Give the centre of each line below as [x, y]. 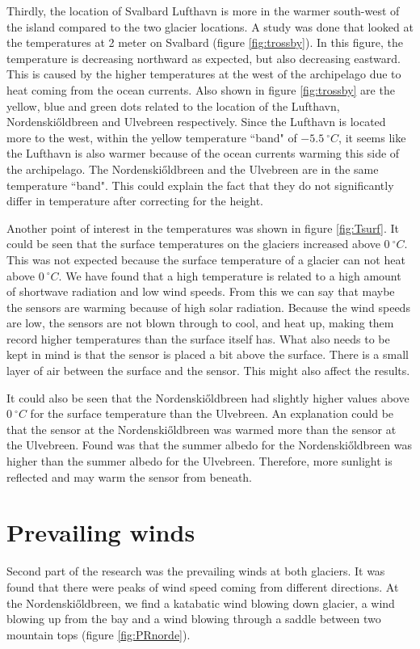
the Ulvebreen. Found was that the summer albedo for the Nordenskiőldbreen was [209, 445]
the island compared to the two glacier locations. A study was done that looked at [210, 26]
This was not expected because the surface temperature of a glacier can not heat [206, 259]
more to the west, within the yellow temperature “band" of [152, 137]
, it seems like [372, 137]
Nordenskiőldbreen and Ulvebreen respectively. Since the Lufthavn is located [196, 122]
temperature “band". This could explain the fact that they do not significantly [200, 185]
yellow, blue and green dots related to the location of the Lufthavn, [173, 105]
